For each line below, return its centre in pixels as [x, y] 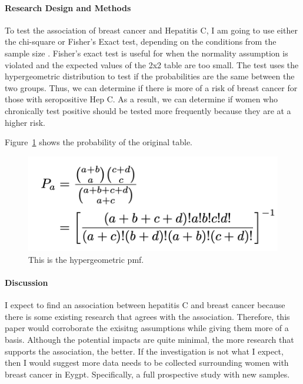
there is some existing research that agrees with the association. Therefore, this [147, 316]
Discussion [26, 283]
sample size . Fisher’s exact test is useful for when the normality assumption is [146, 53]
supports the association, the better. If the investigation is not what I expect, [144, 351]
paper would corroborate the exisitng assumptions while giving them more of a [147, 328]
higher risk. [25, 122]
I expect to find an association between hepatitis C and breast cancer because [145, 305]
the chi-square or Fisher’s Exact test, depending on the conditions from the [141, 41]
